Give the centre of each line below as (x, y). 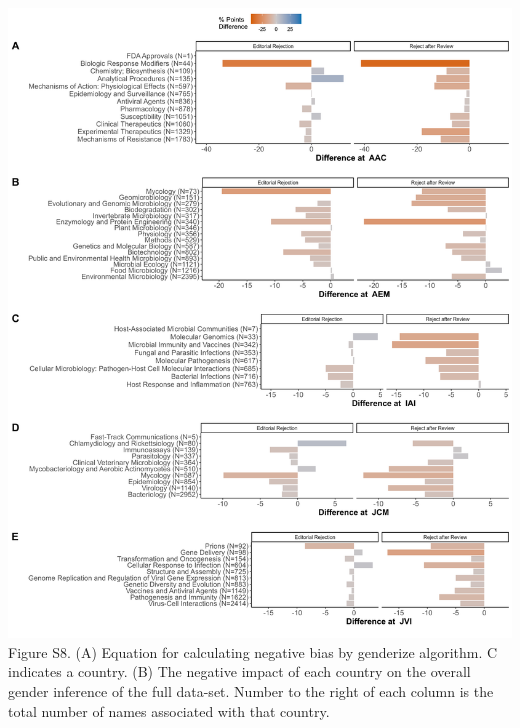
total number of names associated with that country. (169, 710)
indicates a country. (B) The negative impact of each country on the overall (239, 671)
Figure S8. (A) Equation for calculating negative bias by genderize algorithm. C (253, 651)
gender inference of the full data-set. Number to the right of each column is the (251, 690)
